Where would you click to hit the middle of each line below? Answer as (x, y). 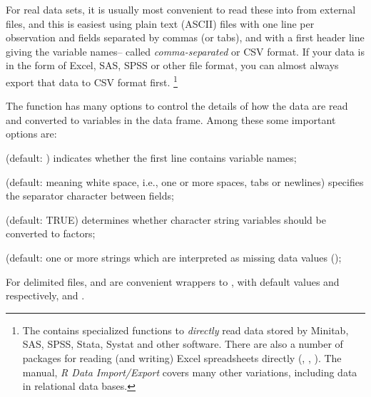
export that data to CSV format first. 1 (92, 81)
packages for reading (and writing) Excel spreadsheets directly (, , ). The (182, 357)
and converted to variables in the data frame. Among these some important (171, 119)
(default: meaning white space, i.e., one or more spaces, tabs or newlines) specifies (185, 181)
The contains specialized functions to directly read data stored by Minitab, (185, 330)
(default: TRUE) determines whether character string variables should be (166, 219)
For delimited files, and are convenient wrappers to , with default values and (173, 281)
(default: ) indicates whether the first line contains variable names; (151, 158)
